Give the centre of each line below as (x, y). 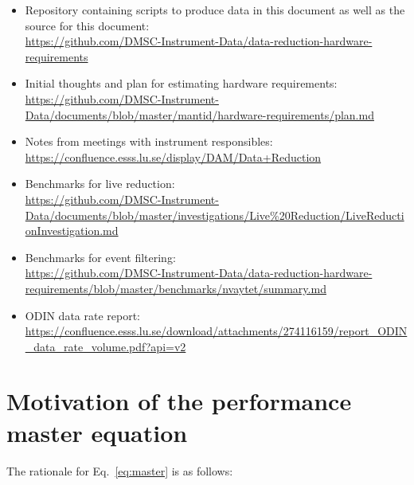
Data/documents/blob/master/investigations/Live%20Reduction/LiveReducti (215, 215)
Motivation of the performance (179, 401)
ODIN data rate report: (83, 315)
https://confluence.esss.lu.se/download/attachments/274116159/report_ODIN (216, 331)
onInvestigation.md (72, 231)
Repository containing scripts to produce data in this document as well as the (215, 10)
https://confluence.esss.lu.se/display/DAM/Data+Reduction (173, 156)
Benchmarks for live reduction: (100, 184)
